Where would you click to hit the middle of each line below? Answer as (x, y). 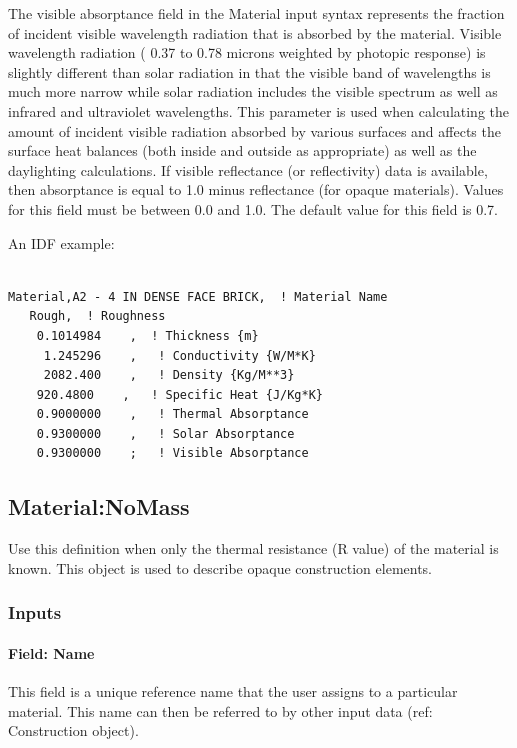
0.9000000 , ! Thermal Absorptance (172, 414)
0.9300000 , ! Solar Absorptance (165, 433)
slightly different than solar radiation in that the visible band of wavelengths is (249, 71)
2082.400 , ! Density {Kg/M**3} (169, 375)
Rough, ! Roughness (97, 316)
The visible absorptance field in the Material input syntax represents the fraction (256, 13)
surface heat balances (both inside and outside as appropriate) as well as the (242, 150)
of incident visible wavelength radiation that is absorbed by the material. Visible (255, 32)
